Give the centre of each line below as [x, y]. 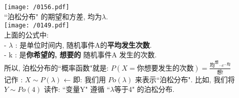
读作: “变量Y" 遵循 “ [77, 89]
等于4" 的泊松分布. [144, 89]
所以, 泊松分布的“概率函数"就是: [56, 67]
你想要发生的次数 [165, 68]
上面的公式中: [26, 34]
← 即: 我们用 [85, 79]
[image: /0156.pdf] [37, 7]
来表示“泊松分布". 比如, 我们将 [185, 79]
